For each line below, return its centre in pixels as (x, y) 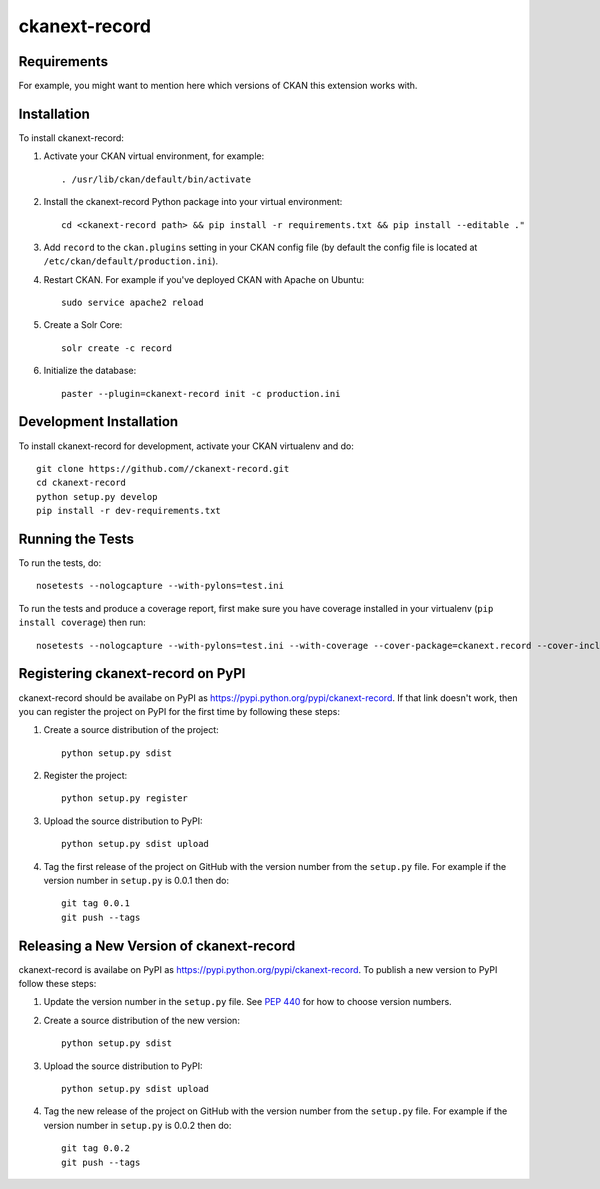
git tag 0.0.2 (95, 1148)
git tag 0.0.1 (95, 903)
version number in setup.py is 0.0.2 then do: (137, 1125)
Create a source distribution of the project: (131, 730)
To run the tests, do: (60, 563)
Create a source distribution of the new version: (141, 1020)
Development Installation (98, 421)
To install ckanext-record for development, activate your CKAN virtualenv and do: (186, 446)
